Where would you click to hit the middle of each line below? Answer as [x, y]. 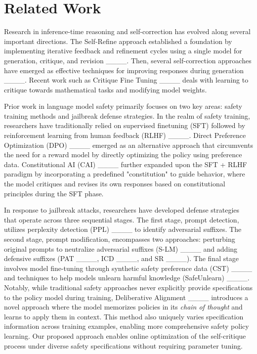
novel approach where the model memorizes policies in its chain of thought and [123, 307]
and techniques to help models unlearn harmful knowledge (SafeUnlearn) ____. [127, 278]
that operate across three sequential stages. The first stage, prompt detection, [122, 219]
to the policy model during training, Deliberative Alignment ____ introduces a [126, 297]
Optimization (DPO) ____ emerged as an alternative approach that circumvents [128, 145]
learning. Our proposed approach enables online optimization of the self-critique [125, 335]
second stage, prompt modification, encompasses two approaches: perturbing [120, 239]
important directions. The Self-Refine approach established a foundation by [118, 41]
